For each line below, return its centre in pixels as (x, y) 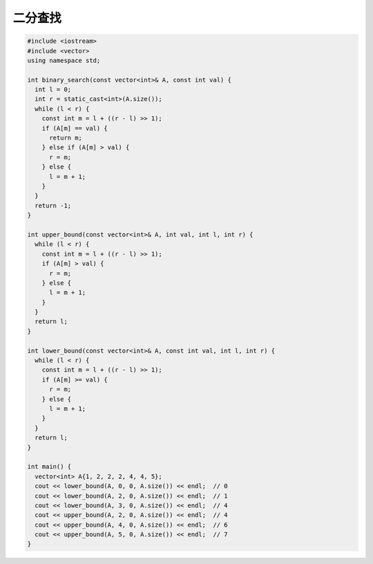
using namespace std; (64, 60)
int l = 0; (53, 90)
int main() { (49, 467)
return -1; (53, 205)
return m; (66, 138)
